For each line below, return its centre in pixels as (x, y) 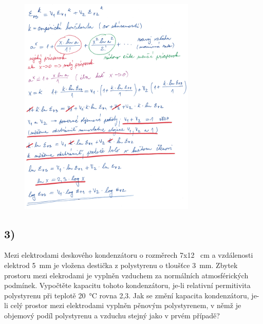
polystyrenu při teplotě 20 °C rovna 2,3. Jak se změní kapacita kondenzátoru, (127, 295)
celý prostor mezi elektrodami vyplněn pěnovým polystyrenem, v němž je (126, 305)
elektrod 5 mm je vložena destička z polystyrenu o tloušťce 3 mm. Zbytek (121, 265)
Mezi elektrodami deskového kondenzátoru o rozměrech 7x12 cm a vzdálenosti (129, 255)
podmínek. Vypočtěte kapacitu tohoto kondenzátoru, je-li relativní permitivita (127, 285)
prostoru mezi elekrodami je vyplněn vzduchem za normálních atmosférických (126, 275)
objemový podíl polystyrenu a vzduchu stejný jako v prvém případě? (112, 315)
